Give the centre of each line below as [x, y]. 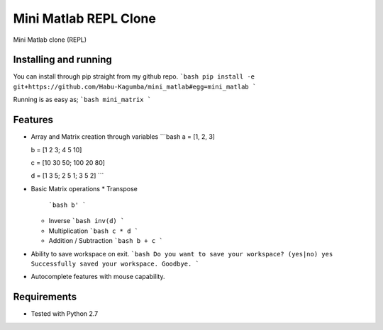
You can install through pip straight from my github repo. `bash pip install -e [134, 76]
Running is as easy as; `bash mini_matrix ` [82, 100]
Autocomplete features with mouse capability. [98, 277]
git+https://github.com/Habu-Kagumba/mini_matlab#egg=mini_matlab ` [135, 86]
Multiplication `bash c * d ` [93, 231]
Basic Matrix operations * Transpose [84, 188]
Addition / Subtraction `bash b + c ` [106, 241]
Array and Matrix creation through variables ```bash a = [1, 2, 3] [123, 137]
